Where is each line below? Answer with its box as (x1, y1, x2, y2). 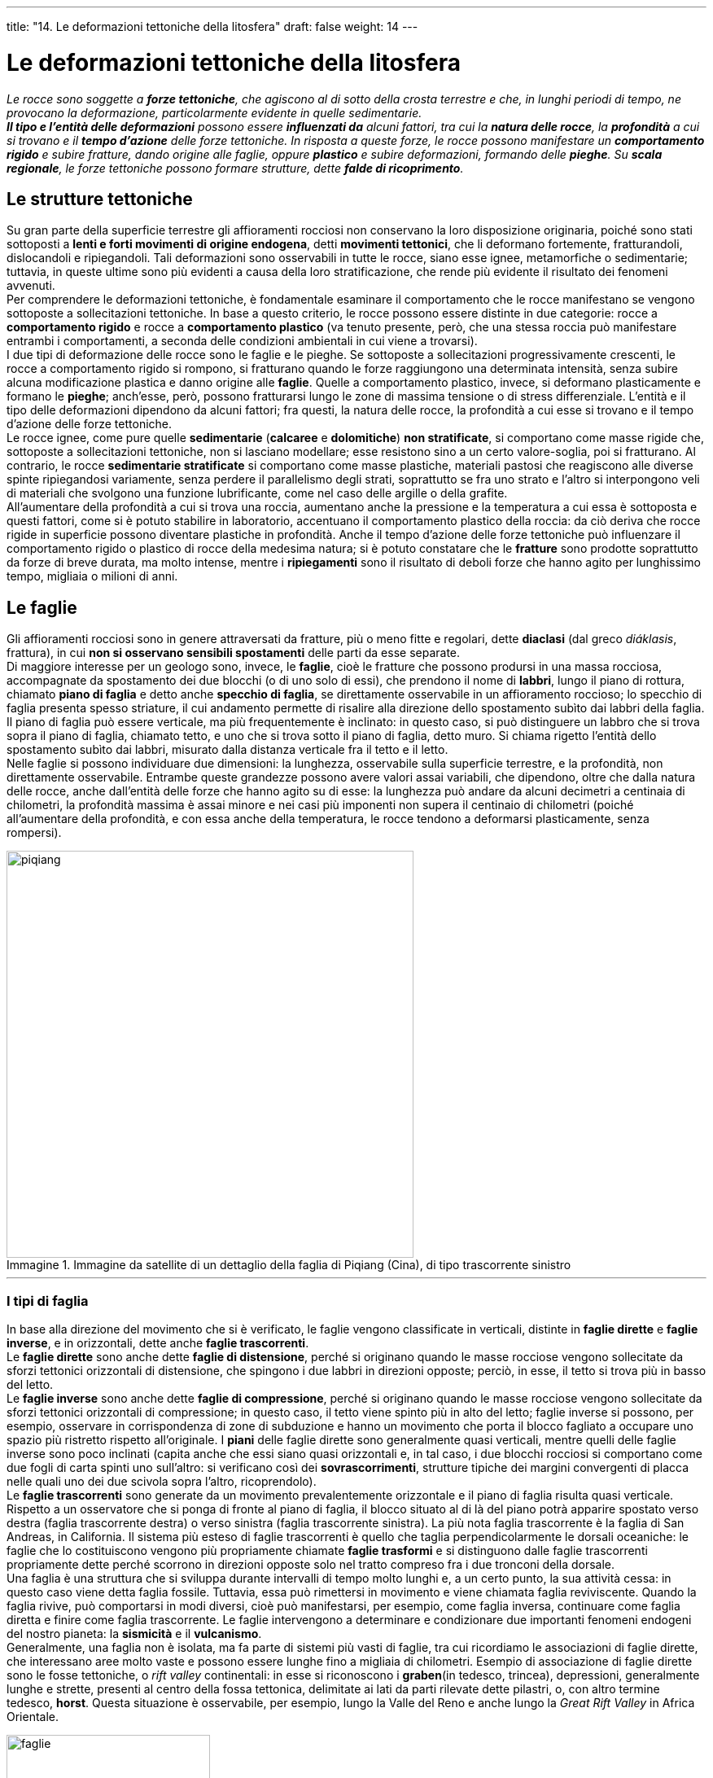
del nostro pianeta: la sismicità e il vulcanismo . (7, 1626, 262, 1640)
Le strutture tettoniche (7, 188, 193, 209)
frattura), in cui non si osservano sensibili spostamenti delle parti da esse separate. (7, 646, 461, 660)
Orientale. (7, 1709, 59, 1723)
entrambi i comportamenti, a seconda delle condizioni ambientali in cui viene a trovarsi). (7, 334, 478, 348)
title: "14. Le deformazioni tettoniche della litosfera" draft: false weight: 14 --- (7, 20, 418, 33)
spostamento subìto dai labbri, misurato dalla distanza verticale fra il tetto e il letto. (7, 742, 448, 757)
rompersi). (7, 825, 62, 840)
